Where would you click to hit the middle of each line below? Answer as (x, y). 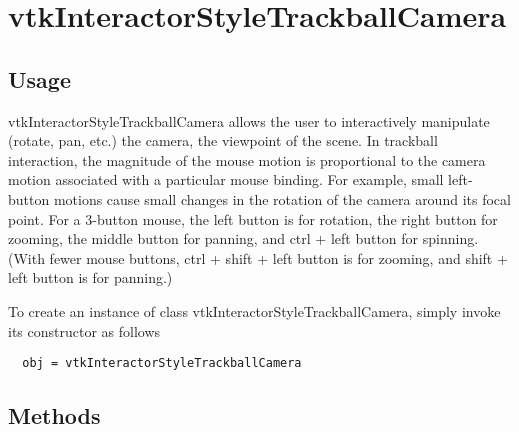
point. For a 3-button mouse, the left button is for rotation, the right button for (253, 218)
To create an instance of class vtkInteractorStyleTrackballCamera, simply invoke (254, 310)
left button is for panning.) (90, 277)
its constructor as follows (84, 330)
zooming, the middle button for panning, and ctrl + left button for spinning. (243, 238)
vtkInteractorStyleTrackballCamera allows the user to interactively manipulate (249, 120)
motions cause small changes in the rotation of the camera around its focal (282, 198)
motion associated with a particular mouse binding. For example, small (226, 179)
